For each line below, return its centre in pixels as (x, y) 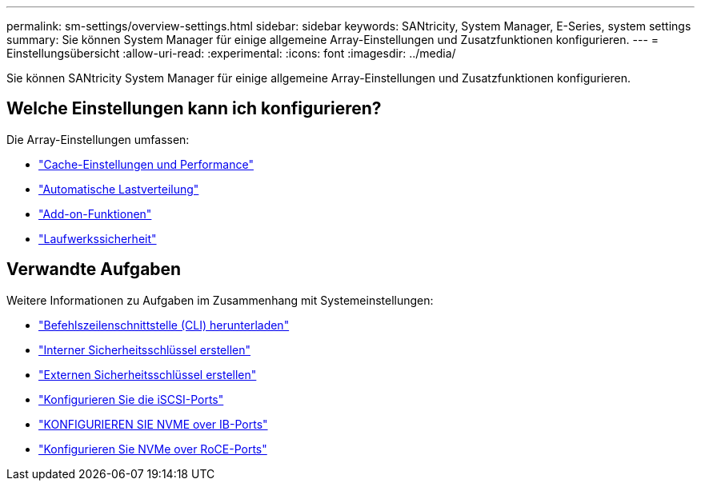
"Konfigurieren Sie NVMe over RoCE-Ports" (153, 449)
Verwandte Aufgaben (94, 269)
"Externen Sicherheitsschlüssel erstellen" (148, 374)
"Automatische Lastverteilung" (119, 189)
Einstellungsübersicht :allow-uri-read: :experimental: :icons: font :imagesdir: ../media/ (231, 53)
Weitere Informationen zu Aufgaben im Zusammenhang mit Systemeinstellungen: (220, 300)
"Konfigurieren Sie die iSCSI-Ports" (131, 399)
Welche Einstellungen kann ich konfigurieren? (194, 109)
